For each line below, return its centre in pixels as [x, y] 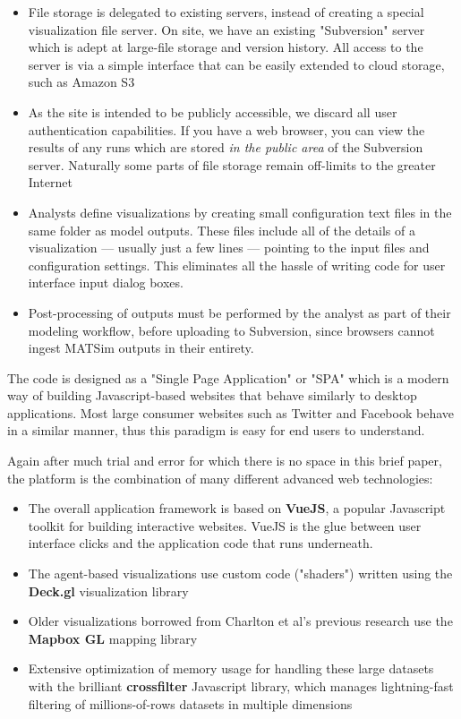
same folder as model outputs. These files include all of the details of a [222, 230]
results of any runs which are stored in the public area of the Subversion [226, 147]
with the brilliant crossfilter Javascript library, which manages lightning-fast [241, 686]
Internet [50, 182]
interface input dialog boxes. [106, 282]
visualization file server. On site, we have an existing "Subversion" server [226, 29]
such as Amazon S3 [81, 82]
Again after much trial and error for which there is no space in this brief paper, [225, 461]
